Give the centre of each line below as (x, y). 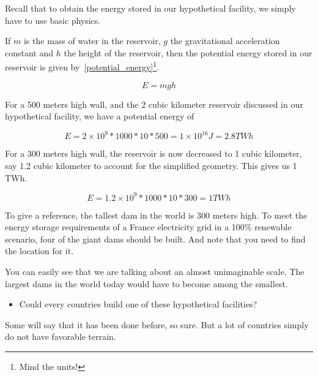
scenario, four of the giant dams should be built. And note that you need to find (155, 239)
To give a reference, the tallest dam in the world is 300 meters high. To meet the (156, 215)
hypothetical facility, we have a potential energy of (100, 116)
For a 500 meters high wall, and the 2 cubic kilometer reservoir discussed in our (154, 104)
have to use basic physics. (53, 20)
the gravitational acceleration (225, 41)
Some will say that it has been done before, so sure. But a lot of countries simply (157, 324)
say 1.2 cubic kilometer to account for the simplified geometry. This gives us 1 (151, 165)
